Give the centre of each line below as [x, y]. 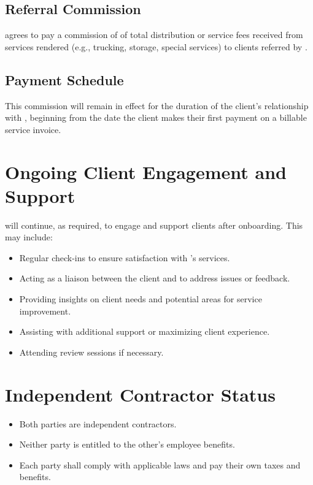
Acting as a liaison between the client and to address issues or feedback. [155, 278]
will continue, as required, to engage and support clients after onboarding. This [154, 225]
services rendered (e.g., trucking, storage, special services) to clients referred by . [156, 46]
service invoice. [33, 129]
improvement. [45, 311]
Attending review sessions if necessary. [91, 352]
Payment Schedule [64, 79]
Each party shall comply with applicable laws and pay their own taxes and [160, 464]
